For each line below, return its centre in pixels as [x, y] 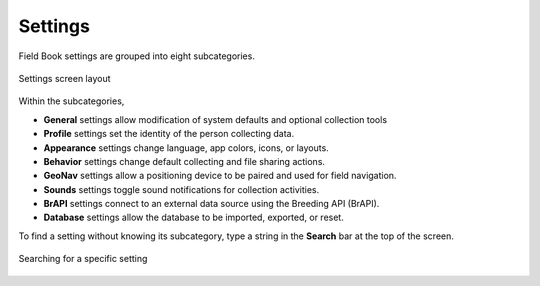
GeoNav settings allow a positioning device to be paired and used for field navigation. [220, 176]
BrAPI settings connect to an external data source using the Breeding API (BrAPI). [211, 204]
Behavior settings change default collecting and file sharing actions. [184, 161]
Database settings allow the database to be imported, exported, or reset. [193, 217]
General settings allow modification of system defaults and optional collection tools [215, 119]
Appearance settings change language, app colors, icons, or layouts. [186, 147]
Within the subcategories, [71, 101]
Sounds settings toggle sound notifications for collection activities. [181, 189]
